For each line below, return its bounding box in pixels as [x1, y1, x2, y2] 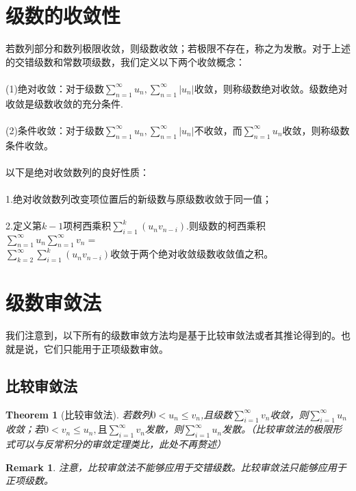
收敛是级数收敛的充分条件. [5, 96, 123, 110]
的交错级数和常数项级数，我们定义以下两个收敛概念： [5, 54, 245, 68]
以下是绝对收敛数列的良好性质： [5, 164, 149, 179]
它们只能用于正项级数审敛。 [43, 341, 168, 355]
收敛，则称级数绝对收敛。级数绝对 [194, 81, 348, 95]
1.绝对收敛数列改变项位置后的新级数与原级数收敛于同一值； [5, 192, 272, 206]
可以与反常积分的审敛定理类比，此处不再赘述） [14, 437, 226, 451]
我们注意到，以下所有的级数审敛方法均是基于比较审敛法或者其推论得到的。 [5, 328, 341, 342]
